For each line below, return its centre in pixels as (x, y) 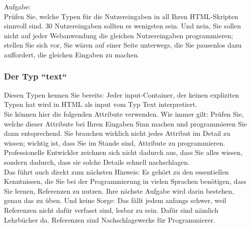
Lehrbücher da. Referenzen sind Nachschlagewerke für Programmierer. (110, 219)
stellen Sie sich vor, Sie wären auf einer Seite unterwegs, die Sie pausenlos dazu (123, 45)
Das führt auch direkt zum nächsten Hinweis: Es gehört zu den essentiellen (116, 171)
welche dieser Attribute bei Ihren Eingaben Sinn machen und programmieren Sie (125, 123)
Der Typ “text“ (36, 76)
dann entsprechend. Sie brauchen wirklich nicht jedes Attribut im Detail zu (117, 133)
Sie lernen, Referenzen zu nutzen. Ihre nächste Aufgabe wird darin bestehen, (119, 190)
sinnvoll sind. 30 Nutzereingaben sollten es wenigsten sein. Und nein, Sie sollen (123, 26)
